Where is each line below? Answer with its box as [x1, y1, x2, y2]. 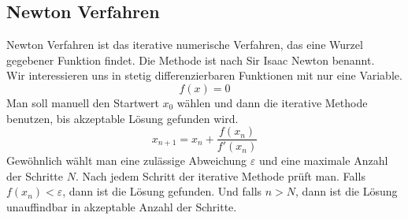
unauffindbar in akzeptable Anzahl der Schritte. [6, 199, 237, 215]
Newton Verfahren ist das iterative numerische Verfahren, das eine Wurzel [6, 36, 363, 53]
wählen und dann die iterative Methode [176, 94, 368, 110]
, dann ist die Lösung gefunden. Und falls [62, 183, 262, 199]
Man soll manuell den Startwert [6, 94, 159, 110]
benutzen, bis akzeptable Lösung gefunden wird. [6, 110, 239, 126]
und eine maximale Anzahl [258, 152, 388, 169]
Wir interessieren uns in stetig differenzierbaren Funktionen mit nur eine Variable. [6, 67, 402, 84]
